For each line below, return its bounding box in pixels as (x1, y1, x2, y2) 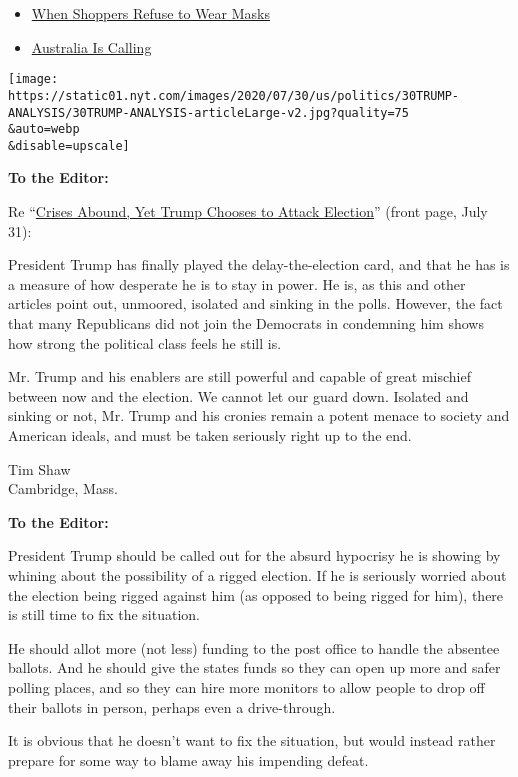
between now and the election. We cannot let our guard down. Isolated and (8, 385, 469, 406)
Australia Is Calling (31, 36, 152, 57)
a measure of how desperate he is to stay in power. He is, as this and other (8, 273, 466, 294)
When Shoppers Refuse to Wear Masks (31, 3, 270, 23)
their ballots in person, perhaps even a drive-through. (8, 696, 336, 717)
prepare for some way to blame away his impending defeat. (8, 749, 369, 770)
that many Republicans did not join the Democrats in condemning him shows (8, 313, 484, 334)
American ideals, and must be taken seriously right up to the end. (8, 425, 412, 445)
